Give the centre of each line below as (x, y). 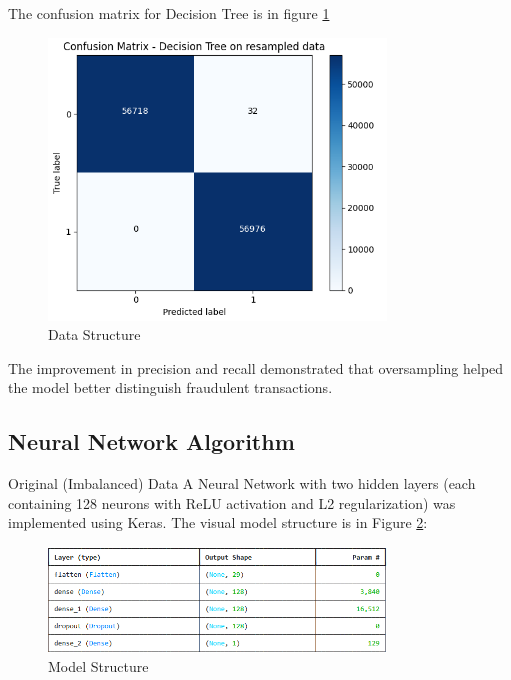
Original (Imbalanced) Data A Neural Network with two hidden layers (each (242, 483)
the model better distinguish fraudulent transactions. (170, 387)
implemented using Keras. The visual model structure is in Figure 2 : (218, 522)
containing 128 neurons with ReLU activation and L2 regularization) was (232, 502)
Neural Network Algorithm (151, 441)
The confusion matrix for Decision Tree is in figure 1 (169, 13)
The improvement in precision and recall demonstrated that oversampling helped (256, 367)
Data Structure (94, 334)
